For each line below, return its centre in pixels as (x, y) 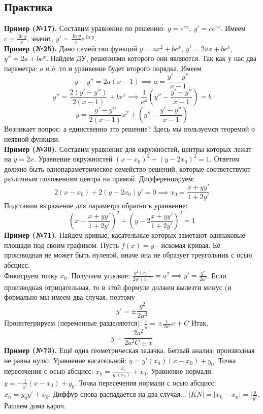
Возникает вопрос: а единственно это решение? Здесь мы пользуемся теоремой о (130, 129)
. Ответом (224, 159)
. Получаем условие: (98, 275)
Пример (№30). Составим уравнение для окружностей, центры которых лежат (128, 149)
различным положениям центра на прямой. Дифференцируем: (100, 179)
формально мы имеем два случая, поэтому (70, 297)
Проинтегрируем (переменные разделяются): (73, 323)
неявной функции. (32, 139)
